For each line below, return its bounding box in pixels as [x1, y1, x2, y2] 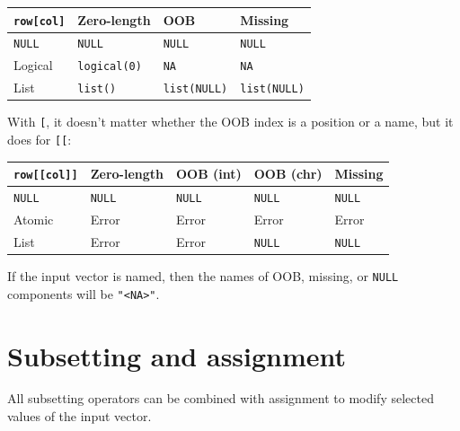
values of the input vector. [7, 407, 152, 426]
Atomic [13, 210, 54, 228]
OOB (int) [175, 164, 242, 183]
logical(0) [77, 60, 142, 74]
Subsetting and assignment [7, 337, 347, 374]
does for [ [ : [7, 130, 72, 149]
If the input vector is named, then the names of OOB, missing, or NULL [7, 267, 399, 285]
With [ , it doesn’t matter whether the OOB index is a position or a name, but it [7, 112, 454, 131]
